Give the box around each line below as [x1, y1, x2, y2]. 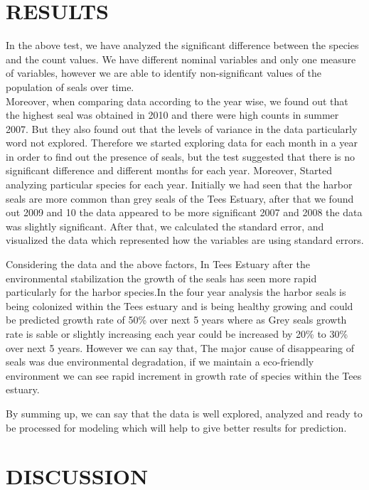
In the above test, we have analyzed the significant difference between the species [6, 38, 359, 53]
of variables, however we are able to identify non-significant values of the [6, 65, 322, 80]
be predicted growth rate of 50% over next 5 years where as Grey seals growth [6, 312, 347, 327]
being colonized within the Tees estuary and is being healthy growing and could [6, 298, 353, 313]
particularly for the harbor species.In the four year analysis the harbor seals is [6, 284, 346, 299]
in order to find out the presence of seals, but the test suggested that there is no [6, 149, 355, 164]
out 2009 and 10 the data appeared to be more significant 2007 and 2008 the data [6, 205, 363, 220]
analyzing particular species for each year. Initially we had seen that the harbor [6, 177, 353, 192]
